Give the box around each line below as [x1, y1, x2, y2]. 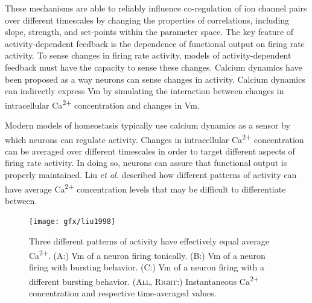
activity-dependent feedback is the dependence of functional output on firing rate [5, 37, 305, 49]
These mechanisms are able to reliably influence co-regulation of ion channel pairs [5, 2, 307, 14]
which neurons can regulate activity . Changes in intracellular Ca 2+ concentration [5, 131, 304, 145]
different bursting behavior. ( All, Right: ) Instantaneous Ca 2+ [29, 273, 259, 287]
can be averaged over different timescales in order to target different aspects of [5, 144, 295, 157]
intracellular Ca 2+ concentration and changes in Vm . [5, 97, 200, 111]
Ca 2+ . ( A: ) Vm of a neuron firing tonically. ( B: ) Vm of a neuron [29, 247, 266, 261]
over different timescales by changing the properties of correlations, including [5, 13, 290, 26]
